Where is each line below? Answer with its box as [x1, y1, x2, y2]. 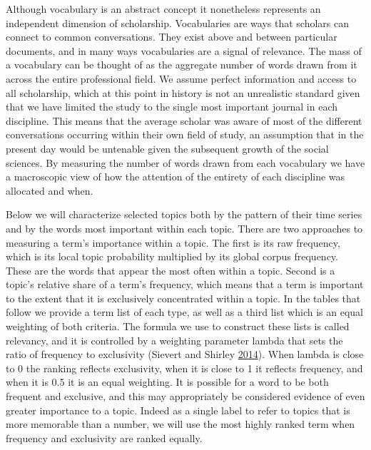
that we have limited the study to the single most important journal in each [6, 99, 338, 114]
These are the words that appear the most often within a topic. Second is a [6, 262, 335, 277]
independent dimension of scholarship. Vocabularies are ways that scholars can [6, 15, 349, 30]
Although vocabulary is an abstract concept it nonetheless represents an [6, 1, 321, 16]
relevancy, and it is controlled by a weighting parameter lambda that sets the [6, 332, 343, 347]
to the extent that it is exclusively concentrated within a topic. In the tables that [6, 290, 361, 305]
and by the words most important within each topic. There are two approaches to [6, 220, 363, 235]
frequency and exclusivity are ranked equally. [6, 430, 203, 445]
